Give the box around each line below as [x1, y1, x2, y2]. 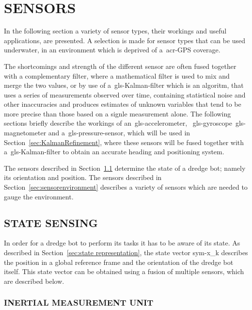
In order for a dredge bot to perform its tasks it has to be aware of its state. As [4, 238, 240, 248]
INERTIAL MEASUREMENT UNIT [4, 296, 154, 309]
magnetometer [4, 128, 47, 138]
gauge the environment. [4, 191, 74, 201]
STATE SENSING [4, 215, 98, 230]
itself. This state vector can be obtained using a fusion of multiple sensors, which [4, 266, 244, 277]
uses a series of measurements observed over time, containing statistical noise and [4, 89, 246, 99]
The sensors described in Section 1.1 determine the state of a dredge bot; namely [4, 163, 246, 173]
